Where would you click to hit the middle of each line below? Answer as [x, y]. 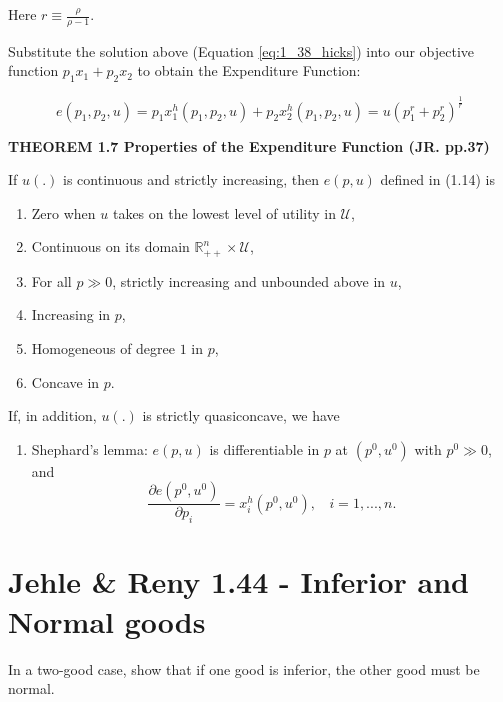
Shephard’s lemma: [89, 448]
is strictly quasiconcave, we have [241, 415]
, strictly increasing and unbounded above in [249, 280]
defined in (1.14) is [438, 179]
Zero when [63, 212]
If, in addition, [52, 415]
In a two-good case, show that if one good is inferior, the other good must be [244, 668]
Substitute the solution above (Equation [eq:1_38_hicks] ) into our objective [241, 50]
